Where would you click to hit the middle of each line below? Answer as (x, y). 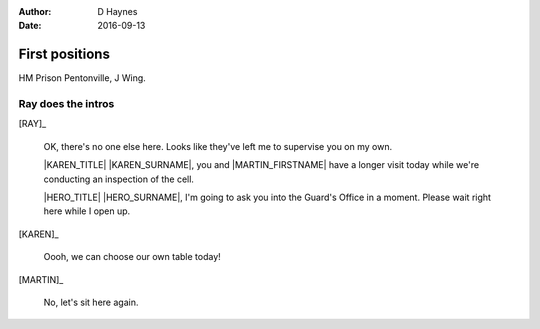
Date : (30, 26)
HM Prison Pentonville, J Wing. (82, 78)
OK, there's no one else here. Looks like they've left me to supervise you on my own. (218, 146)
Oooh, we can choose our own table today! (132, 257)
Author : (35, 11)
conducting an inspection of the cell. (119, 179)
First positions (64, 54)
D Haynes (117, 11)
